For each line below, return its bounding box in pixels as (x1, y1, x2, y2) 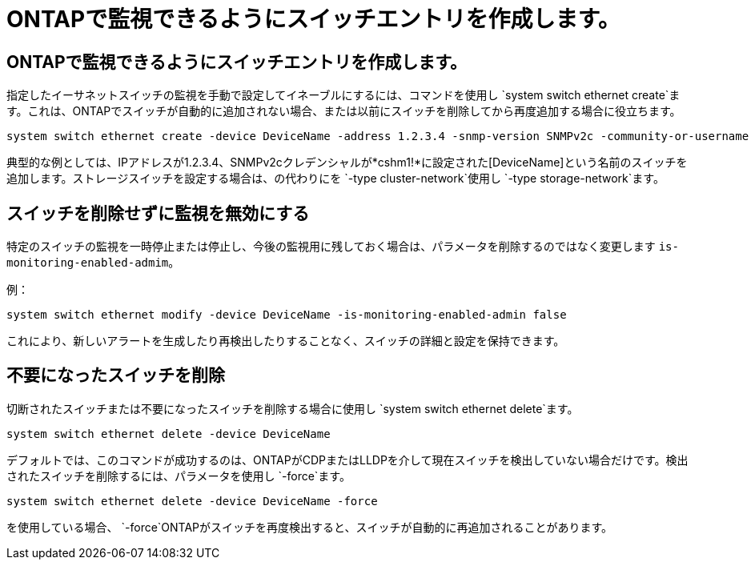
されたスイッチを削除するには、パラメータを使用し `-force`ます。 (6, 468, 351, 483)
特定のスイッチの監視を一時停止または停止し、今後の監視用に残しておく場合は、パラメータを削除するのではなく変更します (6, 239, 656, 254)
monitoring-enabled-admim (6, 256, 169, 270)
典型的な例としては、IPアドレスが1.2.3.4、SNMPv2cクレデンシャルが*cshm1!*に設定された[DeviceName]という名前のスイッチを (6, 155, 688, 170)
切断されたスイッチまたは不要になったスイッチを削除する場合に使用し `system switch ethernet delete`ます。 (6, 401, 579, 415)
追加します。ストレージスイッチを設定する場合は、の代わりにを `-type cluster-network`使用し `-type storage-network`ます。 (6, 171, 665, 186)
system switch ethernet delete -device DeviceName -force (6, 494, 378, 508)
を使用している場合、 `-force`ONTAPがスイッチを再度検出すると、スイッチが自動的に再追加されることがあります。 (6, 520, 613, 534)
